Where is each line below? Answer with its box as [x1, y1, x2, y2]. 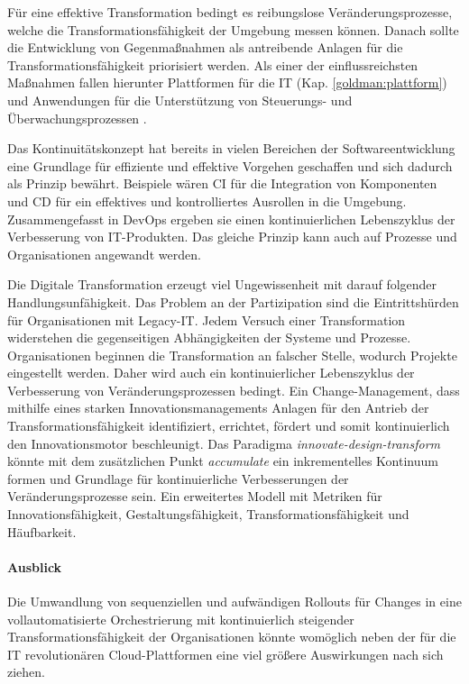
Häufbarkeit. [7, 522, 77, 541]
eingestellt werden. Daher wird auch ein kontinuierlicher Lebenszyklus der [7, 363, 415, 382]
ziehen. [7, 662, 45, 681]
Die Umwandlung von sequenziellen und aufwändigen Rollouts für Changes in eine [7, 592, 462, 611]
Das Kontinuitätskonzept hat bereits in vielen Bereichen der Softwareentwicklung [7, 139, 455, 158]
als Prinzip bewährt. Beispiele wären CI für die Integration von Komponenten [7, 174, 437, 193]
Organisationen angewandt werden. [7, 244, 201, 263]
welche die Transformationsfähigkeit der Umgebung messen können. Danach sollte [7, 20, 459, 39]
